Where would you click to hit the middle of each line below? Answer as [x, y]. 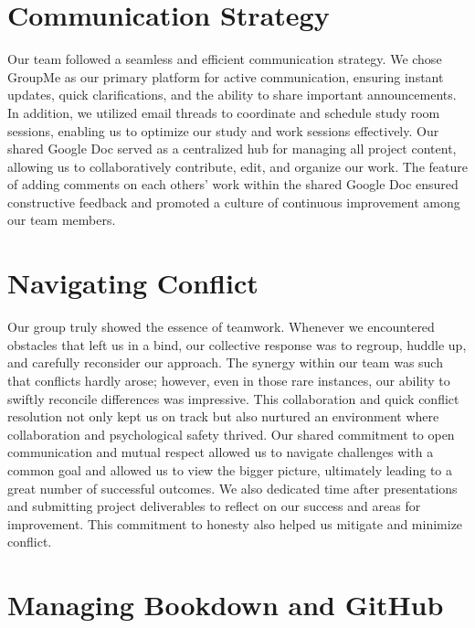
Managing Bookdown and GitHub [226, 605]
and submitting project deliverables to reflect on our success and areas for [214, 506]
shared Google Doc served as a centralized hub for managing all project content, [232, 149]
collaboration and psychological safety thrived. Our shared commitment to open [231, 434]
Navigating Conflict [133, 283]
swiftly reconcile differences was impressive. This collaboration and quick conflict [233, 398]
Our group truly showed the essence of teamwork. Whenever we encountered [221, 327]
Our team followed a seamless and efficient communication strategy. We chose [225, 59]
